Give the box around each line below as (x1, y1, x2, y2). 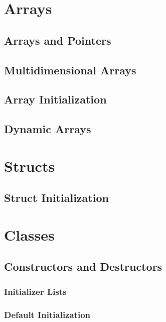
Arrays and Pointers (4, 32, 111, 48)
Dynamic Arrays (4, 121, 91, 137)
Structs (4, 155, 55, 176)
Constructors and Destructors (4, 259, 162, 274)
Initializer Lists (4, 285, 67, 297)
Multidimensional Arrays (4, 62, 136, 77)
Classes (4, 224, 55, 245)
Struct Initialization (4, 190, 109, 205)
